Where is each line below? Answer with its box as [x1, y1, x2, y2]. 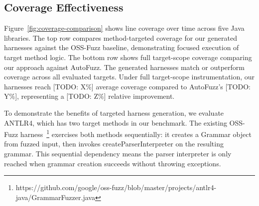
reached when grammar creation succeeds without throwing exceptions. [4, 158, 221, 168]
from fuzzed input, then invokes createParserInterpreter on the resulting [4, 138, 224, 149]
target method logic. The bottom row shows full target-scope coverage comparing [4, 52, 252, 62]
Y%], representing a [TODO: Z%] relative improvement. [4, 91, 175, 101]
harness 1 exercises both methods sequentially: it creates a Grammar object [20, 128, 252, 139]
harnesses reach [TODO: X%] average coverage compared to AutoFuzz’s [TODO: [4, 81, 251, 91]
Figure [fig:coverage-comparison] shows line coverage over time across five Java [4, 23, 245, 33]
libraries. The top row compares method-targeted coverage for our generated [4, 32, 237, 43]
